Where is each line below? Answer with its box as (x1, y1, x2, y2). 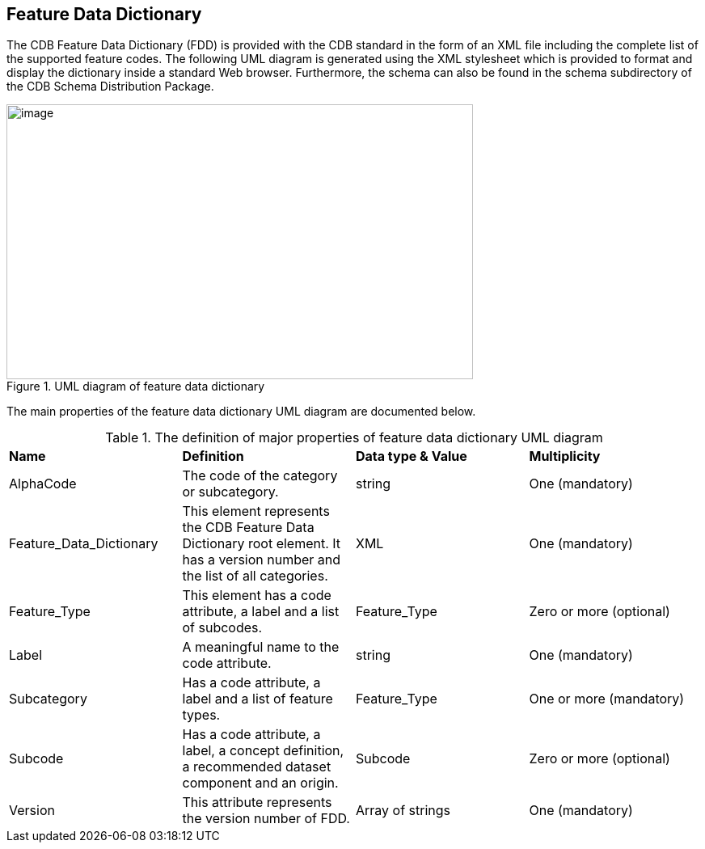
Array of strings (356, 802, 451, 819)
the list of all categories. (182, 568, 328, 585)
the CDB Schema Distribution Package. (6, 79, 214, 94)
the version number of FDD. (182, 810, 350, 827)
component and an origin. (182, 775, 339, 792)
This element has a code (182, 587, 331, 604)
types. (182, 707, 221, 724)
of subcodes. (182, 619, 263, 636)
